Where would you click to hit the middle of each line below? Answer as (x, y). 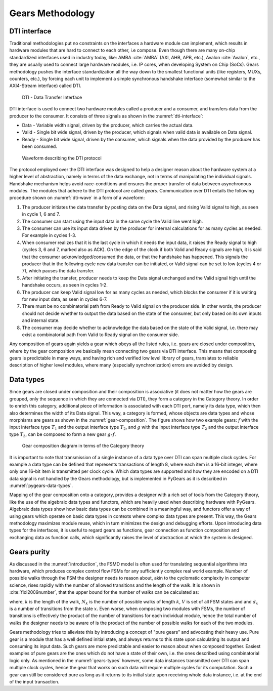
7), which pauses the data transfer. (58, 271)
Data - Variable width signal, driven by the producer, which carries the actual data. (108, 125)
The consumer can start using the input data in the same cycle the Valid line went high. (112, 221)
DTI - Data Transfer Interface (52, 97)
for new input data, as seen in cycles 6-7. (65, 299)
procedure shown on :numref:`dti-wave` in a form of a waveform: (77, 198)
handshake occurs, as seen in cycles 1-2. (65, 285)
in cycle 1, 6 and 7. (41, 214)
